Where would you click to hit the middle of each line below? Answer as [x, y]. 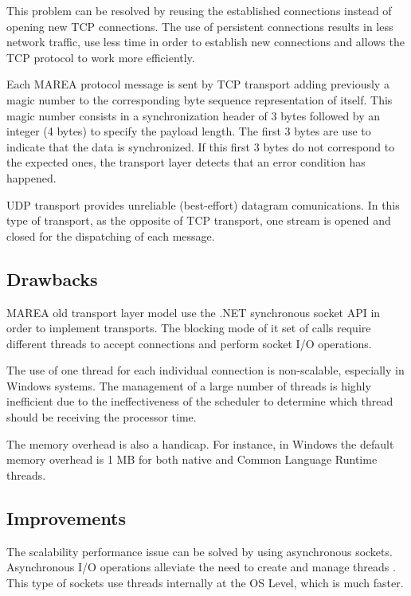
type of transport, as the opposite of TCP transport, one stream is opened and [199, 220]
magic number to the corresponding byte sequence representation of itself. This [200, 99]
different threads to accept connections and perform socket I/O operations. [189, 343]
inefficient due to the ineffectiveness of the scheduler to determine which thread [200, 401]
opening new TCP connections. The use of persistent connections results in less [200, 26]
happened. [31, 177]
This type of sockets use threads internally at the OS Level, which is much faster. [205, 582]
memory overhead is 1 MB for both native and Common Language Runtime [192, 459]
